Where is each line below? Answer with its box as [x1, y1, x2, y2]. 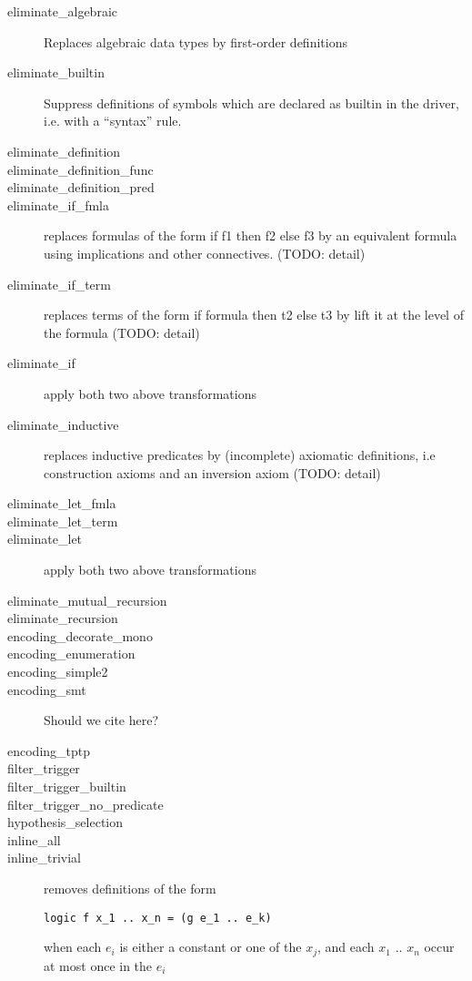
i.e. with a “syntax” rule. [44, 111, 182, 130]
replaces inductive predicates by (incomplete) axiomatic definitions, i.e [44, 445, 436, 465]
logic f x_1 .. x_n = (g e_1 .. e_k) [44, 911, 272, 925]
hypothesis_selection [7, 812, 124, 832]
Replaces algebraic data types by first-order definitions [44, 32, 347, 51]
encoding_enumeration [7, 644, 136, 663]
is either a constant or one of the [119, 937, 302, 956]
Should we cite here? [44, 710, 159, 730]
